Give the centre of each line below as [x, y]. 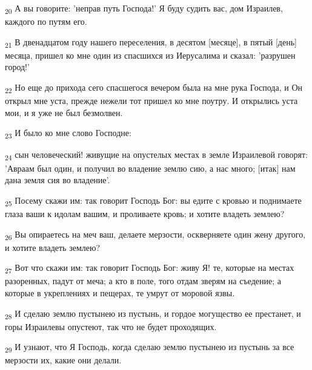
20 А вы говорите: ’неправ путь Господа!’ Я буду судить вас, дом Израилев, [144, 9]
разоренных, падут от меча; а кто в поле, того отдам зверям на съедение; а [143, 281]
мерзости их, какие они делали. [63, 360]
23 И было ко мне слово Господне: [68, 134]
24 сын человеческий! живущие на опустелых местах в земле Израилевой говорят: [156, 155]
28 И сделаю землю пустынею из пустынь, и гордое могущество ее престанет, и [153, 314]
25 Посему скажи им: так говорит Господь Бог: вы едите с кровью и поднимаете [153, 201]
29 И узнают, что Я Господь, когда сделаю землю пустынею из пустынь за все [150, 348]
